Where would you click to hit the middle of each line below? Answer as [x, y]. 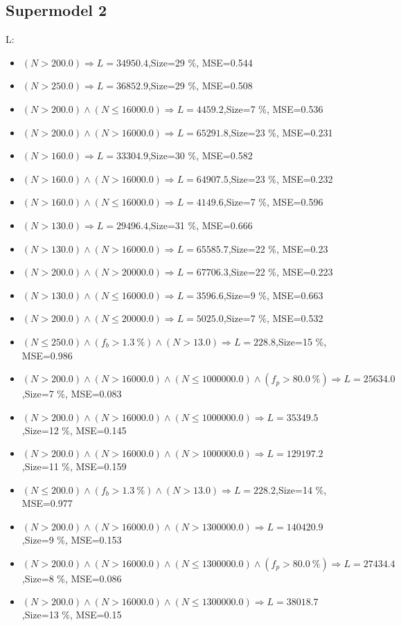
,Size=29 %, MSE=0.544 [200, 62]
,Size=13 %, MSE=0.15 [72, 615]
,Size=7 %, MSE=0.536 [273, 108]
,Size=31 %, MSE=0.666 [200, 225]
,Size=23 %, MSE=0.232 [280, 178]
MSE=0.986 [47, 355]
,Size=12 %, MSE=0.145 [74, 430]
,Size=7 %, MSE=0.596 [273, 202]
